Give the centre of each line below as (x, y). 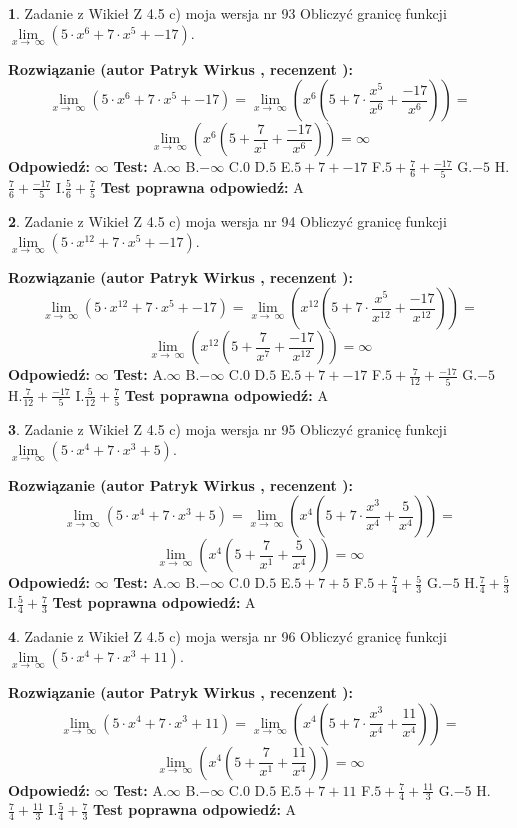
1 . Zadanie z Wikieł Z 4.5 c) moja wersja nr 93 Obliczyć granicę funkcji (227, 13)
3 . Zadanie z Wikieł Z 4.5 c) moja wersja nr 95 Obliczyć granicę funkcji (227, 429)
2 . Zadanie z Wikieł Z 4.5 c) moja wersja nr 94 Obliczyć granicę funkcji (227, 221)
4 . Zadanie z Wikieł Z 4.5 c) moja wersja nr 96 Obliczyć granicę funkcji (227, 636)
